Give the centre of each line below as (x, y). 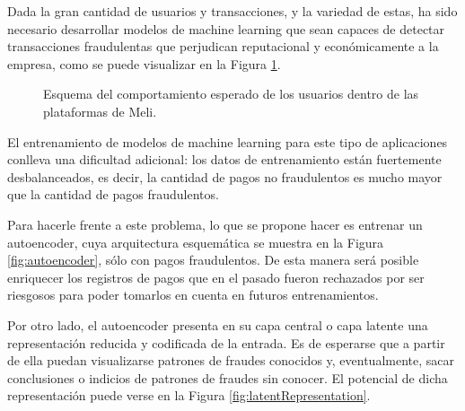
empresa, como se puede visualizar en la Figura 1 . (144, 63)
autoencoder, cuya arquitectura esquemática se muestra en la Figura (196, 242)
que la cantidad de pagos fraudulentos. (113, 194)
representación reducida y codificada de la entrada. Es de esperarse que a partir (226, 342)
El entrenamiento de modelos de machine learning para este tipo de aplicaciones (228, 141)
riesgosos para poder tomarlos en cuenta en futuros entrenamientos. (193, 295)
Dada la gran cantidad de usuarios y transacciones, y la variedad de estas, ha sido (232, 11)
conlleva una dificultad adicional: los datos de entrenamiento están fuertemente (224, 159)
